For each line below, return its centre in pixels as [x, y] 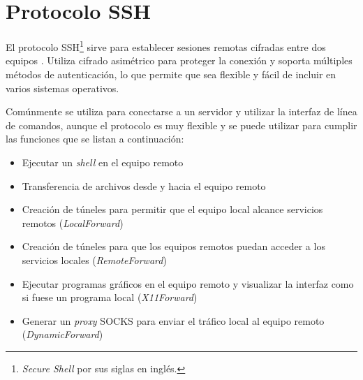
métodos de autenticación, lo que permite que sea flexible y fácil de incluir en [171, 74]
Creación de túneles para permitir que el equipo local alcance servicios [172, 209]
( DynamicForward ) [62, 334]
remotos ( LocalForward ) [73, 222]
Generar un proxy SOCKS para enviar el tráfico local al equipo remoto [173, 320]
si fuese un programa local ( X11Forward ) [110, 297]
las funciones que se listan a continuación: [95, 139]
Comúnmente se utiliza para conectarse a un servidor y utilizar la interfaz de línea [181, 111]
